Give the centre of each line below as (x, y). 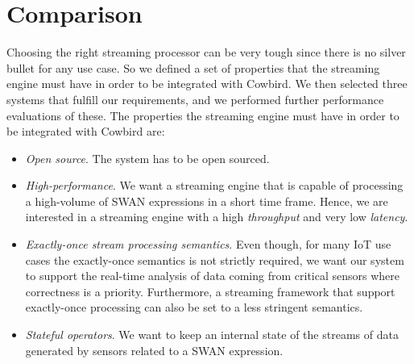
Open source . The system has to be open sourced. (147, 158)
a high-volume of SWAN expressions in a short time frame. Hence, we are (207, 201)
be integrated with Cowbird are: (86, 131)
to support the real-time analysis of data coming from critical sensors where (213, 276)
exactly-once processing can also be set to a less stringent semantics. (194, 307)
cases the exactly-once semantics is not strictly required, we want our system (215, 259)
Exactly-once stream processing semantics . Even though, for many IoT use (208, 244)
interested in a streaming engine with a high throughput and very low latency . (217, 217)
